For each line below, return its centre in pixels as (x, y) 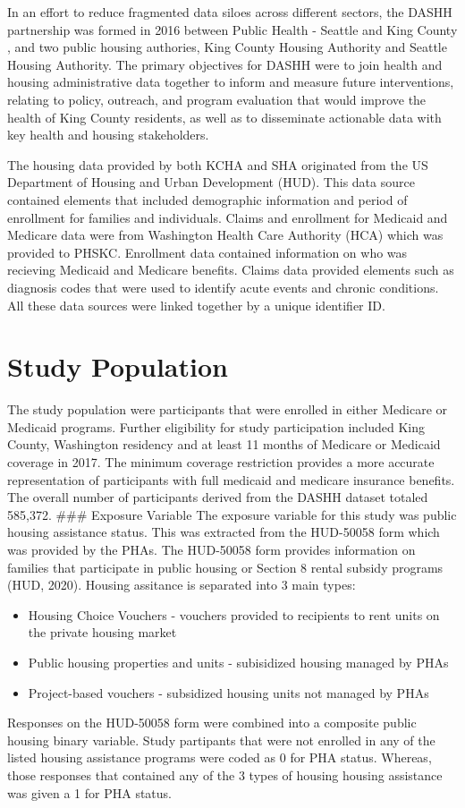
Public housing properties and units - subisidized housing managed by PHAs (238, 662)
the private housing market (102, 632)
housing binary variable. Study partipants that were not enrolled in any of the (221, 740)
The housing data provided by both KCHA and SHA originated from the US (218, 164)
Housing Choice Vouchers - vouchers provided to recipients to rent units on (234, 614)
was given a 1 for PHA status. (90, 792)
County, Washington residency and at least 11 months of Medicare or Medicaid (224, 444)
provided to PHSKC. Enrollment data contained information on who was (207, 252)
